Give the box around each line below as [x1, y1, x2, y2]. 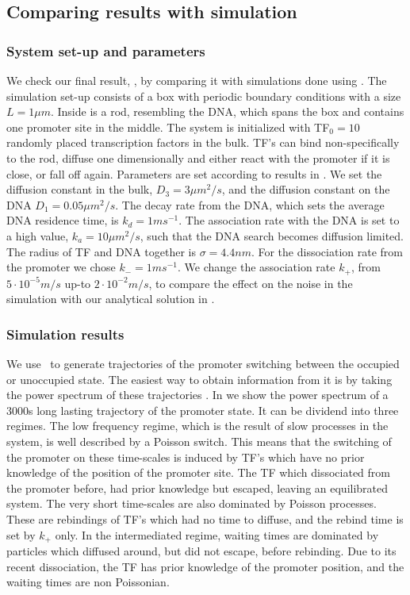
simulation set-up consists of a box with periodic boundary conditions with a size [6, 87, 401, 104]
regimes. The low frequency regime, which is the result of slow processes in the [6, 417, 389, 434]
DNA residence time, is [6, 212, 119, 228]
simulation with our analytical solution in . [6, 290, 215, 307]
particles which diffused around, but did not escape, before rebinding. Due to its [6, 542, 397, 559]
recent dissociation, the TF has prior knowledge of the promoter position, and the [6, 558, 404, 574]
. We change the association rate [178, 259, 335, 275]
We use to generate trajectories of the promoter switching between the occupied [6, 355, 400, 371]
